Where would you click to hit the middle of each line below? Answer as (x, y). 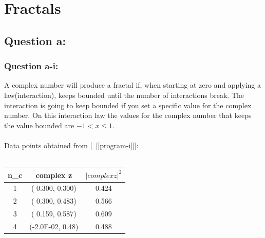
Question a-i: (31, 66)
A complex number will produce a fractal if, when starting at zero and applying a (133, 85)
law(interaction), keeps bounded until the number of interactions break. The (124, 95)
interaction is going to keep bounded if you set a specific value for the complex (128, 105)
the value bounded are (39, 125)
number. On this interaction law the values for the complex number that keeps (128, 115)
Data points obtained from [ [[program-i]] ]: (71, 145)
